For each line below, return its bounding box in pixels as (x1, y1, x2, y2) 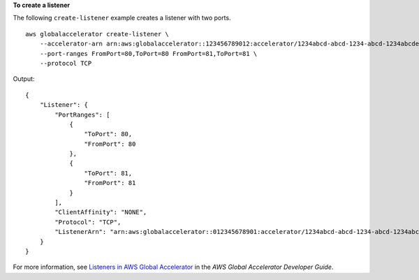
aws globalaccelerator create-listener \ (25, 30, 169, 38)
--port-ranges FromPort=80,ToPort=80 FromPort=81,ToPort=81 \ (39, 50, 258, 57)
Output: (13, 75, 35, 83)
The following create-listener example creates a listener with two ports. (13, 14, 231, 22)
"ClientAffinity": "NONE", (54, 208, 147, 216)
